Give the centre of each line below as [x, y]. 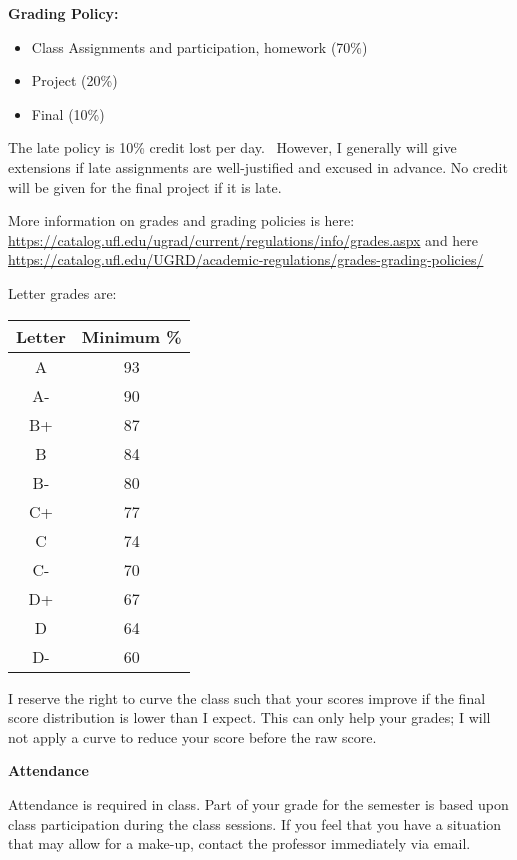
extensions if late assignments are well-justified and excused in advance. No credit [258, 166]
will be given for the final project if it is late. [145, 186]
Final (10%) [68, 113]
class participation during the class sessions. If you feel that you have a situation [255, 823]
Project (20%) [74, 80]
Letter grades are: [62, 292]
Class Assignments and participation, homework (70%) [199, 46]
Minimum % [131, 336]
